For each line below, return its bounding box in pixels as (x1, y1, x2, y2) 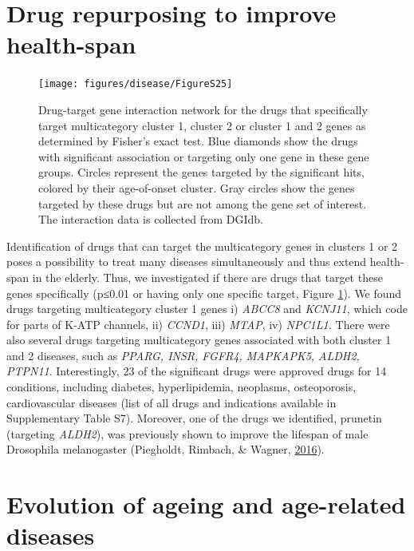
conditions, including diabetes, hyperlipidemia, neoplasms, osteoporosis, (6, 379, 357, 395)
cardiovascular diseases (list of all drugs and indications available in (6, 394, 337, 410)
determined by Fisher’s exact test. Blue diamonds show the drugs (38, 133, 358, 149)
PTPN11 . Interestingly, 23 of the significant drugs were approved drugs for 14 (6, 363, 387, 379)
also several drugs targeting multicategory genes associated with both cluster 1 (6, 331, 392, 348)
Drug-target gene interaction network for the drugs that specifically (38, 101, 368, 117)
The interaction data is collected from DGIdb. (38, 211, 264, 228)
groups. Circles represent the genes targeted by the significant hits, (38, 164, 365, 180)
